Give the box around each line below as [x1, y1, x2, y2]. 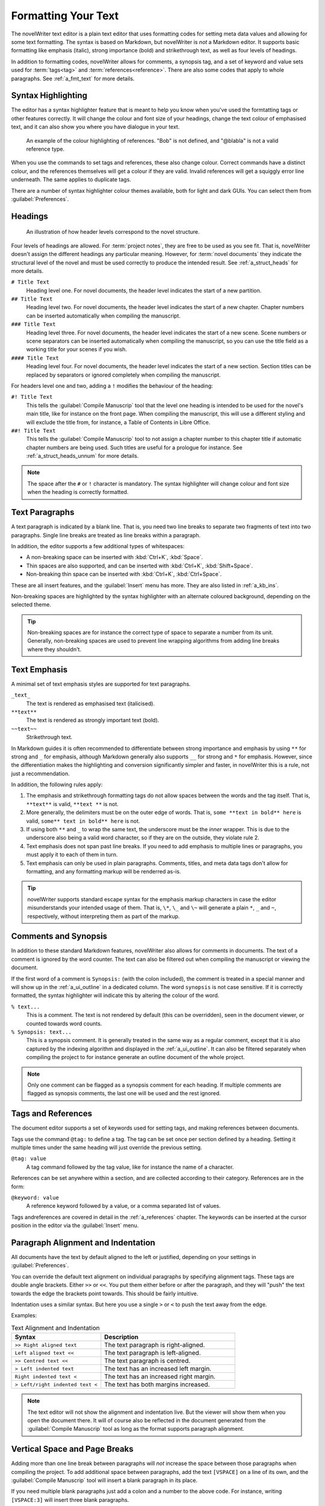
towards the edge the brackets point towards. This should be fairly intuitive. [11, 1290, 199, 1297]
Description [104, 1333, 138, 1342]
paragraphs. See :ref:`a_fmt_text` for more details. [11, 75, 135, 82]
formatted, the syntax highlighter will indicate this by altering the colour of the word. [11, 992, 220, 999]
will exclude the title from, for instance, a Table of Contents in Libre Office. [26, 419, 211, 426]
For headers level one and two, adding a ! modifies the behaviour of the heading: [11, 382, 213, 389]
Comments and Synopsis [11, 931, 108, 942]
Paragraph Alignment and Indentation [11, 1237, 156, 1248]
